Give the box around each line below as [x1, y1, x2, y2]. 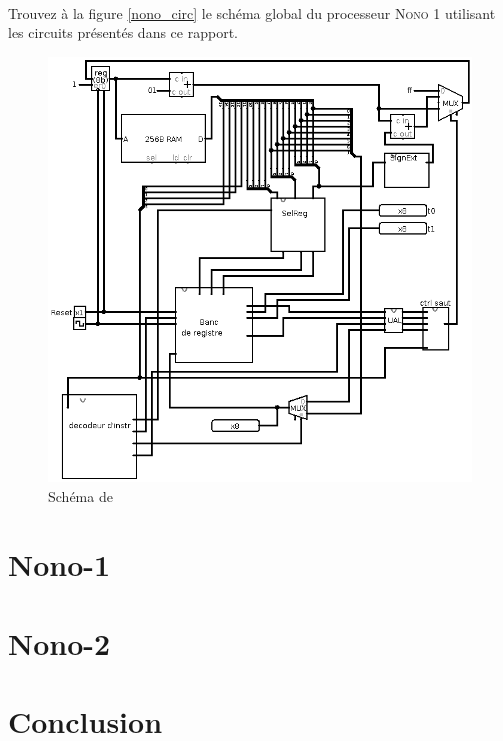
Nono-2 [8, 622, 111, 663]
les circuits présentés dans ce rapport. [8, 22, 238, 43]
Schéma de [48, 485, 113, 506]
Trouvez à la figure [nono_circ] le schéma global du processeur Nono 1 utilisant [8, 2, 496, 23]
